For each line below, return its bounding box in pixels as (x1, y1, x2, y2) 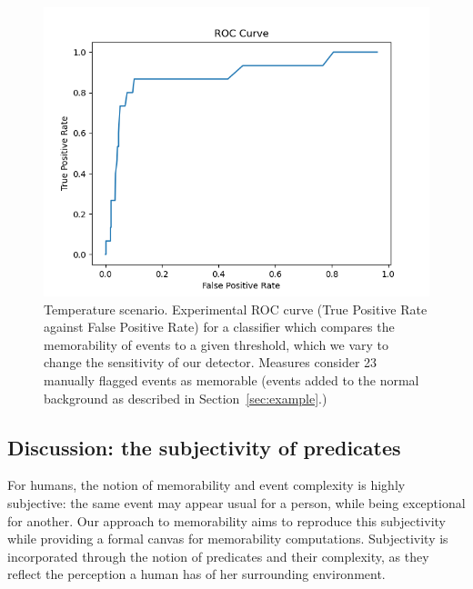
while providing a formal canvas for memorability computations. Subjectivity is (7, 529, 448, 548)
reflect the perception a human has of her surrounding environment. (7, 564, 386, 584)
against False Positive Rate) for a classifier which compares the (44, 317, 395, 336)
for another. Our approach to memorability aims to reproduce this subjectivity (7, 511, 446, 530)
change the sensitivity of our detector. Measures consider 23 (44, 353, 377, 372)
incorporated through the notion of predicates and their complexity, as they (7, 546, 429, 565)
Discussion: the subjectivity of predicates (7, 433, 401, 461)
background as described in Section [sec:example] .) (44, 388, 327, 407)
